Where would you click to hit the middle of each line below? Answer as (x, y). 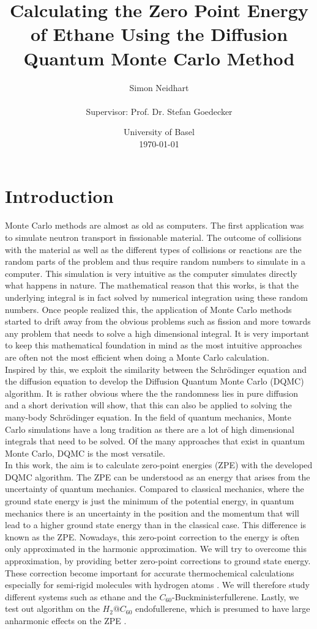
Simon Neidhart (159, 87)
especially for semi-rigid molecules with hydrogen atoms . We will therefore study (157, 585)
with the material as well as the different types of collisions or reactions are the (153, 249)
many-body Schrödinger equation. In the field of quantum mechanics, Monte (148, 417)
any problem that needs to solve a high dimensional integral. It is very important (157, 333)
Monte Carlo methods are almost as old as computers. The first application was (155, 225)
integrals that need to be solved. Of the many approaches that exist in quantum (155, 441)
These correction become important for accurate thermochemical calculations (150, 572)
